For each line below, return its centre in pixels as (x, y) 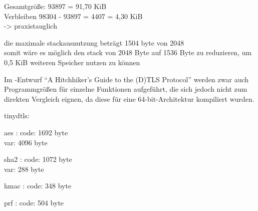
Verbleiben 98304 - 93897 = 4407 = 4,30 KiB (73, 16)
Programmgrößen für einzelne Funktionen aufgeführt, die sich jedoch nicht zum (126, 89)
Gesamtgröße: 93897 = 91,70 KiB (55, 6)
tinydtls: (17, 116)
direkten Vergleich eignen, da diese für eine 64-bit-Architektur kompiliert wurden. (129, 98)
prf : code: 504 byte (34, 202)
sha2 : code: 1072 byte (38, 159)
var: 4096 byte (26, 142)
